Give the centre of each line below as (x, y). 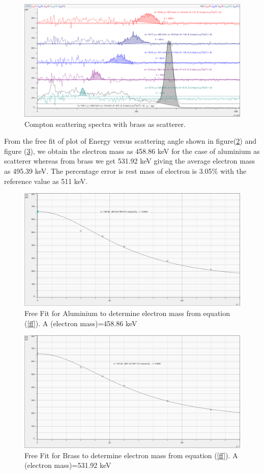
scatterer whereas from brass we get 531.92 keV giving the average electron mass (129, 161)
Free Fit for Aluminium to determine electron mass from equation (127, 313)
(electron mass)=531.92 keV (68, 465)
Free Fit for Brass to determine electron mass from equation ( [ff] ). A (131, 455)
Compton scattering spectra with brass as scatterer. (105, 124)
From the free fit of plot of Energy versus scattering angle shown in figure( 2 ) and (130, 141)
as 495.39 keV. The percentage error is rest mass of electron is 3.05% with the (125, 171)
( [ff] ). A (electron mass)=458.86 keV (81, 323)
